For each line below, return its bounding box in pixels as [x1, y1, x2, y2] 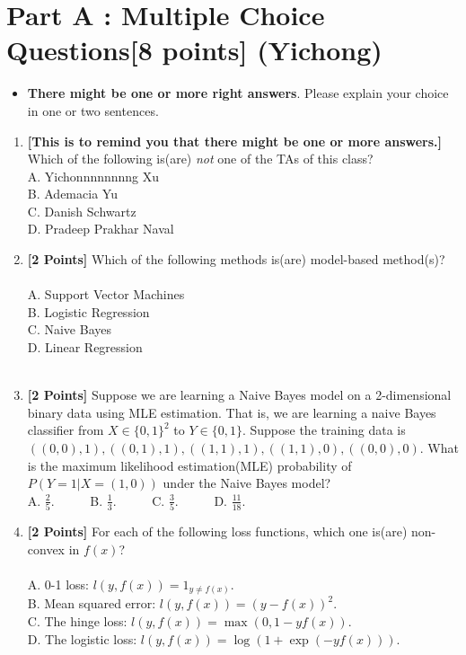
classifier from [27, 420, 104, 439]
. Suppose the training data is [242, 420, 406, 439]
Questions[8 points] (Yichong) [6, 31, 382, 68]
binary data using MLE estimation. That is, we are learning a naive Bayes [27, 403, 436, 421]
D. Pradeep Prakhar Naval [27, 219, 174, 238]
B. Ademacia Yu [27, 184, 118, 203]
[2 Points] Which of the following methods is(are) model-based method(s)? [27, 250, 445, 269]
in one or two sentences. [27, 101, 159, 119]
